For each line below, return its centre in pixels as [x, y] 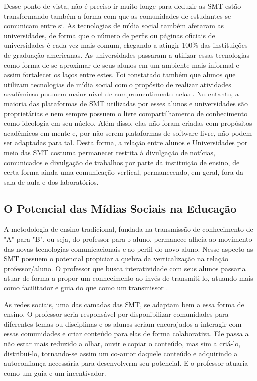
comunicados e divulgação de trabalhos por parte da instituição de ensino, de [122, 162]
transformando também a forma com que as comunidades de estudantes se [118, 16]
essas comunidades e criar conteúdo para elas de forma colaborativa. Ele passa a [126, 333]
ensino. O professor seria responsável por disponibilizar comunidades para [116, 314]
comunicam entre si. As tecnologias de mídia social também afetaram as [114, 26]
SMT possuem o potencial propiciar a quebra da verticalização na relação [116, 258]
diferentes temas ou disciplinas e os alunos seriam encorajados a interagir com [123, 324]
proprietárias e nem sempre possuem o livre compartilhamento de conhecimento [126, 113]
